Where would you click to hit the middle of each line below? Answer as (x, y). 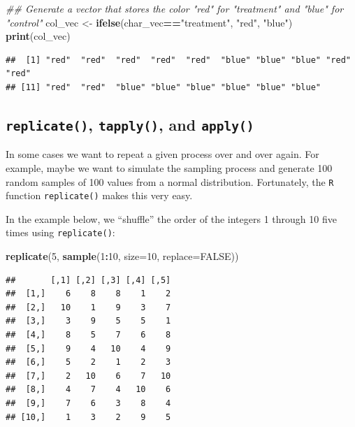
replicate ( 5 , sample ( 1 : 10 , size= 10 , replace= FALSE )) (122, 256)
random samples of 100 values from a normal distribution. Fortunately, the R (170, 181)
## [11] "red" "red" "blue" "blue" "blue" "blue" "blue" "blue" (164, 87)
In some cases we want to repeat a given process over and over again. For (162, 154)
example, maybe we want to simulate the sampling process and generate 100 (169, 167)
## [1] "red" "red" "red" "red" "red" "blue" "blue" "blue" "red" (178, 60)
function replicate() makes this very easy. (99, 195)
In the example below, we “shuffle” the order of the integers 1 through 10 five (171, 218)
